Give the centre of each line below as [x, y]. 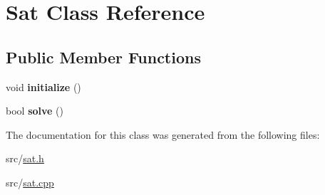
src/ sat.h [25, 158]
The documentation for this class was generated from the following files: [163, 134]
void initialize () [43, 86]
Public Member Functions [103, 57]
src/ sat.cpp [30, 182]
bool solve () [35, 111]
